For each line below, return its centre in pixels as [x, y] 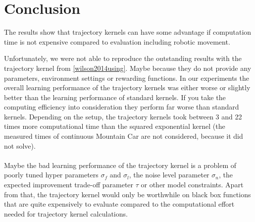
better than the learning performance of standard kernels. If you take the [115, 97]
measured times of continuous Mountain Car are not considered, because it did [124, 136]
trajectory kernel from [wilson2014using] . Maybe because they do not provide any [128, 68]
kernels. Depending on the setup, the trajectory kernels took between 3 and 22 [123, 116]
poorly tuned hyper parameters [51, 175]
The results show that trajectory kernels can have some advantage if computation [128, 32]
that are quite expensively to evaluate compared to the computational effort [119, 204]
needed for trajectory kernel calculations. [66, 213]
